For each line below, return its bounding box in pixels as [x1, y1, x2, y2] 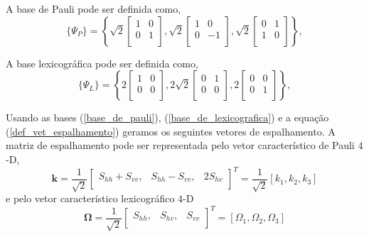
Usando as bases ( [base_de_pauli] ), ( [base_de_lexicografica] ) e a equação [6, 110, 329, 125]
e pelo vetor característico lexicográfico [6, 191, 175, 206]
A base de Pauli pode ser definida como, [6, 1, 181, 16]
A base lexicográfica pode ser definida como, [6, 55, 198, 70]
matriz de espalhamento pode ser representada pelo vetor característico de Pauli [6, 138, 355, 153]
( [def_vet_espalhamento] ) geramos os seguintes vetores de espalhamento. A [6, 123, 336, 138]
